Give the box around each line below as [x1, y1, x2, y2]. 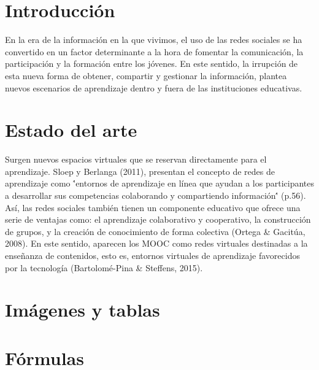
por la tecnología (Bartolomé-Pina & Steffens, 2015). [5, 261, 203, 274]
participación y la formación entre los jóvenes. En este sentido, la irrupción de [5, 57, 298, 70]
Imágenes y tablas [5, 297, 160, 322]
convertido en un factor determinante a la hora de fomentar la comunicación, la [5, 45, 304, 58]
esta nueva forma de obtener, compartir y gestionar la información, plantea [5, 69, 287, 82]
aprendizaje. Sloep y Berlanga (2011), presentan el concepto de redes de [5, 164, 275, 177]
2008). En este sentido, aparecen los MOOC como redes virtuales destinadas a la [5, 237, 308, 250]
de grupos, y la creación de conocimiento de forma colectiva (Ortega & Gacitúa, [5, 225, 306, 237]
